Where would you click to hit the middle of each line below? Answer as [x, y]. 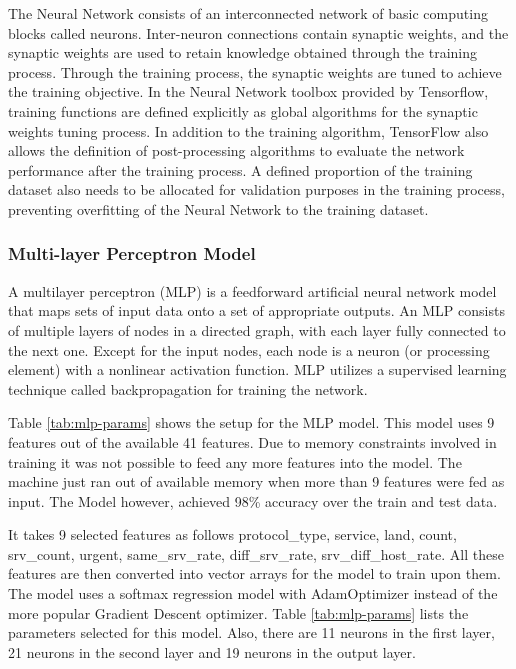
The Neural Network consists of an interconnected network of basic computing [248, 13]
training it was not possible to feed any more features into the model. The [235, 461]
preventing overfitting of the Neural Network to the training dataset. [218, 208]
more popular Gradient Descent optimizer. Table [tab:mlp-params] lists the [238, 612]
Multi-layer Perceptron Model [132, 253]
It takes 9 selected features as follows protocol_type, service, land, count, [232, 534]
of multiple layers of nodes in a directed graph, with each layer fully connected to [257, 329]
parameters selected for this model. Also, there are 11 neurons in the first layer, [251, 632]
